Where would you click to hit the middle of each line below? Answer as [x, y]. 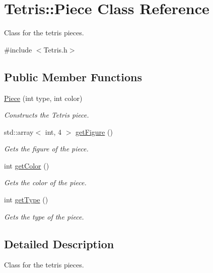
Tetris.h [55, 49]
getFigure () [94, 131]
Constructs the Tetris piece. [47, 115]
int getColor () [27, 165]
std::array [19, 131]
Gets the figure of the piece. [46, 149]
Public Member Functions [73, 76]
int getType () [26, 200]
